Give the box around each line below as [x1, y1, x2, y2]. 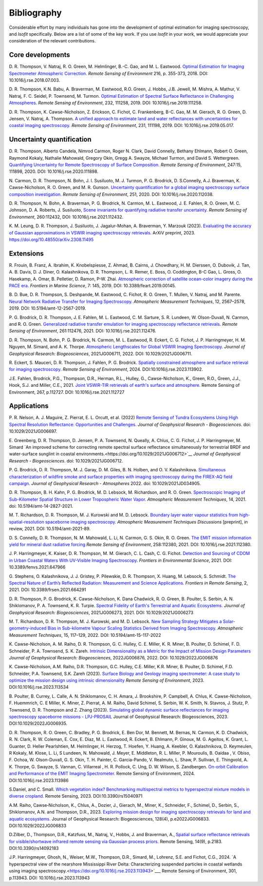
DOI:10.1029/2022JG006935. [9, 720, 68, 726]
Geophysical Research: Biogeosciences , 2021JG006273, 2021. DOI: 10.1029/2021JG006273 [9, 610, 193, 615]
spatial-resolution [9, 519, 44, 525]
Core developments [9, 51, 70, 59]
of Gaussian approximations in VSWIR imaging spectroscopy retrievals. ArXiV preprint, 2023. [9, 230, 196, 235]
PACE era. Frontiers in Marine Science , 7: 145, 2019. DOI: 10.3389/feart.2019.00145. [9, 283, 176, 289]
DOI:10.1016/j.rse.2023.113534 [9, 684, 69, 690]
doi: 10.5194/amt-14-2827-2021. [9, 503, 73, 509]
